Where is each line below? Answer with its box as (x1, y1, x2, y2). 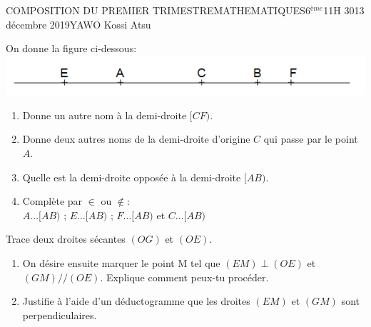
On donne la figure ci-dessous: (6, 41, 137, 56)
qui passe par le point (263, 131, 358, 146)
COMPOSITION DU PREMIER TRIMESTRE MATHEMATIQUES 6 (6, 3, 310, 17)
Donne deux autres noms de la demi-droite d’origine (22, 131, 250, 146)
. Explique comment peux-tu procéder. (100, 269, 269, 284)
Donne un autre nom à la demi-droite (22, 107, 187, 122)
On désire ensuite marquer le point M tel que (22, 255, 220, 270)
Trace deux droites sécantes (6, 231, 126, 246)
